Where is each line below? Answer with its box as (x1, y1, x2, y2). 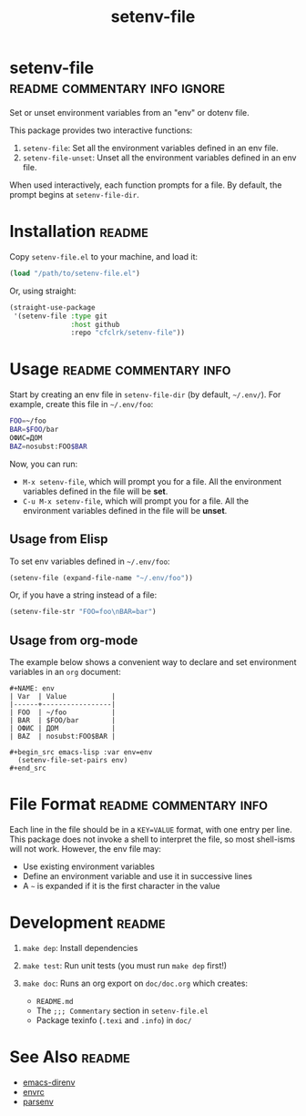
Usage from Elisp (9, 531, 108, 548)
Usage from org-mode (9, 632, 138, 648)
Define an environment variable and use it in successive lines (22, 871, 253, 881)
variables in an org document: (9, 667, 121, 678)
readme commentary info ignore (9, 77, 226, 97)
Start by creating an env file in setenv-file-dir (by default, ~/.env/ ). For (9, 389, 281, 400)
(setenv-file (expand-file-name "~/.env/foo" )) (9, 573, 194, 582)
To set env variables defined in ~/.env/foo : (9, 556, 170, 567)
